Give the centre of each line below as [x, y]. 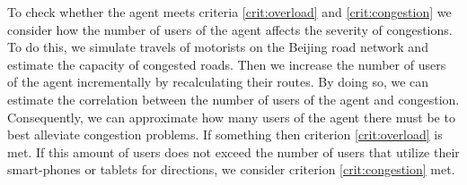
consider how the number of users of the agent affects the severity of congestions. [230, 29]
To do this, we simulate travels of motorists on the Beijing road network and [218, 47]
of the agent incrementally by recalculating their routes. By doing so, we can [218, 82]
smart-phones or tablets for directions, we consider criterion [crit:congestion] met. [231, 169]
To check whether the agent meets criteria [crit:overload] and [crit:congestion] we [229, 12]
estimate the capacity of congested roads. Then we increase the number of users [227, 64]
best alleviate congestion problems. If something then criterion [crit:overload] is [225, 135]
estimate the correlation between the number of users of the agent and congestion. [233, 99]
